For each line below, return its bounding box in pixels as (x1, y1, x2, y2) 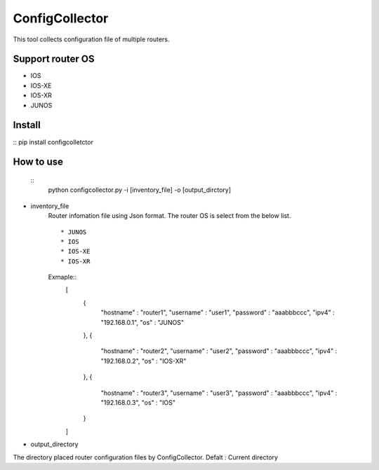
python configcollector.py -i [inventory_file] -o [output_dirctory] (48, 186, 232, 194)
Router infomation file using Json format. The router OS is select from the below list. (48, 212, 291, 220)
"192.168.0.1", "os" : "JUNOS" (100, 318, 184, 326)
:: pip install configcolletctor (13, 137, 94, 146)
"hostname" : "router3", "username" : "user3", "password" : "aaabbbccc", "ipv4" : (100, 389, 338, 397)
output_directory (30, 440, 79, 448)
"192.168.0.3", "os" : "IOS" (100, 398, 175, 406)
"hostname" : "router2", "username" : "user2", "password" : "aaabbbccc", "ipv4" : (100, 347, 338, 355)
